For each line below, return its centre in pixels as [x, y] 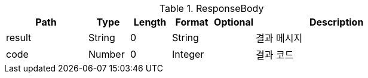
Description [336, 22]
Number [107, 54]
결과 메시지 [279, 38]
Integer [188, 54]
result [19, 38]
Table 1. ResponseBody [211, 8]
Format [192, 22]
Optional [234, 22]
